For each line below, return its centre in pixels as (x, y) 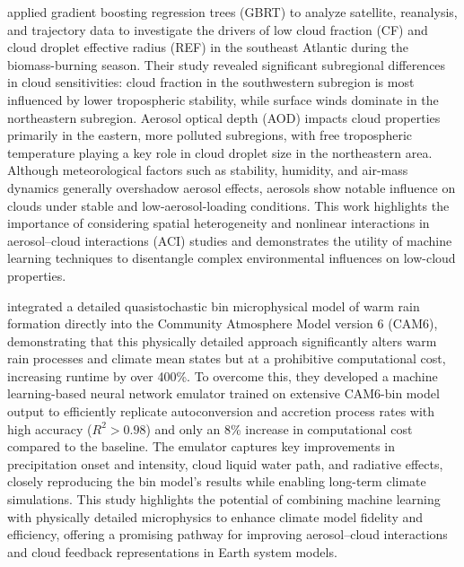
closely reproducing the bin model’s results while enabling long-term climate (217, 481)
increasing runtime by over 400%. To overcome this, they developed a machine (223, 375)
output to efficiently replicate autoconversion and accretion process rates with (221, 411)
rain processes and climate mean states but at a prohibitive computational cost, (227, 358)
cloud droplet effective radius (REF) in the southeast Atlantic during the (208, 47)
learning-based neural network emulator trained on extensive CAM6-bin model (223, 393)
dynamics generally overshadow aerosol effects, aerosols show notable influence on (232, 187)
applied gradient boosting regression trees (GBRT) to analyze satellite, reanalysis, (232, 12)
